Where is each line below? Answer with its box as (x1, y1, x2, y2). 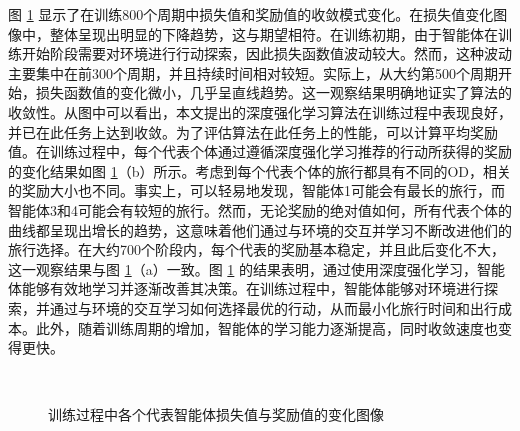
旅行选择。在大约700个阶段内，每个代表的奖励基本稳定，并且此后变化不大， (8, 239, 505, 260)
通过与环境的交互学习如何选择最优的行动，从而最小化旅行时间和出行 (49, 297, 498, 318)
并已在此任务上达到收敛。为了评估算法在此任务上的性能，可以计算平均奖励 (8, 121, 498, 142)
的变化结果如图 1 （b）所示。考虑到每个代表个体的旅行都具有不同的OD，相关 (8, 160, 512, 181)
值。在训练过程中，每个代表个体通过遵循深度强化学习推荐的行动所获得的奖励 (8, 141, 512, 162)
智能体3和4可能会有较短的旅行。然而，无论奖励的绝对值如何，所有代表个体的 (8, 199, 512, 220)
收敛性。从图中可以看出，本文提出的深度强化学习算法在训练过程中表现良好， (8, 101, 512, 122)
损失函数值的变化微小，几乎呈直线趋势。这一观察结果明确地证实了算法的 (35, 82, 512, 103)
